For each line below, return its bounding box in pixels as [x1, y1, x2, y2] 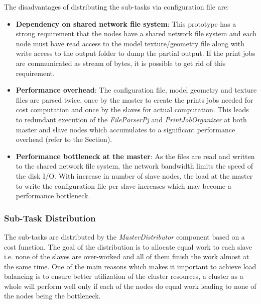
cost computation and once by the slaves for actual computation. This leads [16, 104, 249, 115]
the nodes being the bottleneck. [4, 290, 101, 301]
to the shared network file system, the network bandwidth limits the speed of [16, 161, 253, 171]
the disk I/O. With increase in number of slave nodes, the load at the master [16, 170, 253, 181]
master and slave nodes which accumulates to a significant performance [16, 124, 235, 134]
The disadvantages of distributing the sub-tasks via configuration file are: [4, 2, 229, 12]
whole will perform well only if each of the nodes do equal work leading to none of [4, 280, 256, 291]
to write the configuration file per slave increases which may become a [16, 180, 231, 191]
